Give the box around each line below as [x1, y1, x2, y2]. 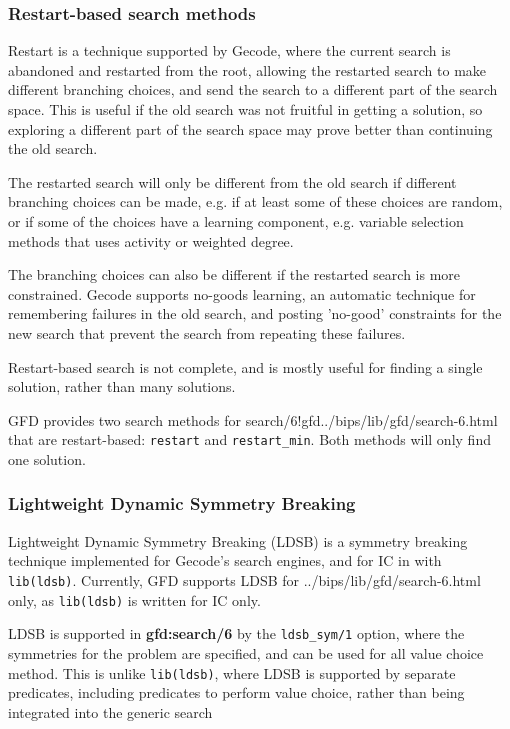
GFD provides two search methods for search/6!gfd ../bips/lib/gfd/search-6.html [8, 409, 498, 430]
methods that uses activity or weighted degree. [8, 230, 294, 251]
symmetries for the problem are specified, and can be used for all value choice [8, 642, 484, 663]
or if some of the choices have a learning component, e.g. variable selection [8, 210, 464, 231]
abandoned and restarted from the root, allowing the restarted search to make [8, 59, 487, 80]
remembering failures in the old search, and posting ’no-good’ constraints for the [8, 303, 502, 324]
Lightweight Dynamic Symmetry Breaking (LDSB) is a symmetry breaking [8, 530, 468, 551]
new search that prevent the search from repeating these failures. [8, 322, 406, 343]
